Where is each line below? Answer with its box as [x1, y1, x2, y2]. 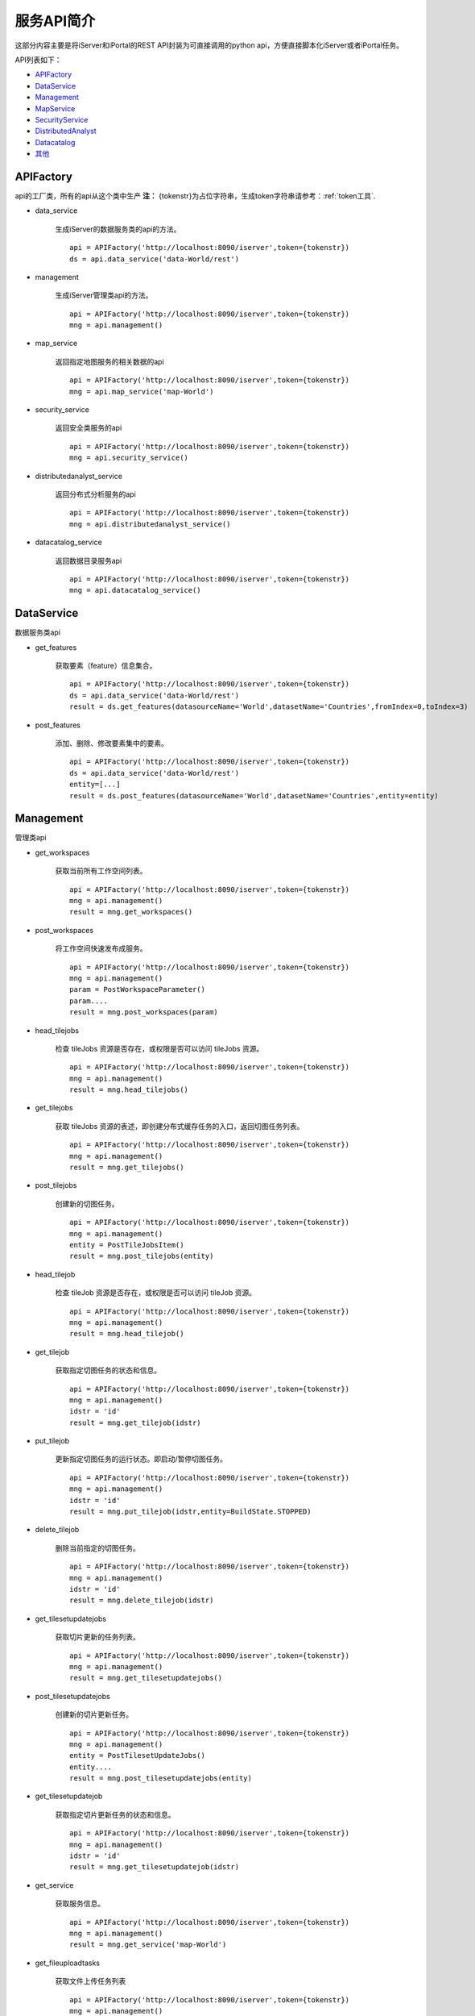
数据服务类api [14, 627, 60, 637]
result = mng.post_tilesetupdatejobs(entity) [69, 1774, 253, 1783]
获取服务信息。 [55, 1899, 105, 1909]
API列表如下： [14, 55, 62, 65]
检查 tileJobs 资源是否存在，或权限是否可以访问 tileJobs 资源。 [55, 1043, 264, 1053]
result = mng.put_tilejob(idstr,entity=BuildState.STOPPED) [69, 1507, 312, 1516]
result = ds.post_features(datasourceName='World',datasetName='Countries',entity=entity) [69, 791, 439, 800]
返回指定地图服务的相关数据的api [55, 356, 164, 366]
